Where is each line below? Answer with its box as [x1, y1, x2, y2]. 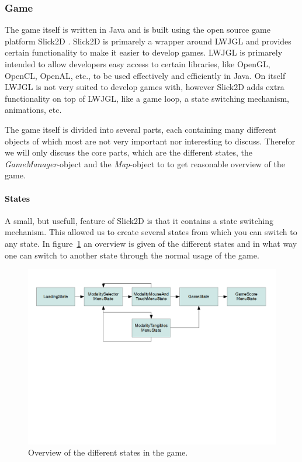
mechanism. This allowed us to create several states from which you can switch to [5, 226, 297, 238]
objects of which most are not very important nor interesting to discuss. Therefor [5, 135, 296, 147]
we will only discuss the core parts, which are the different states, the [5, 146, 253, 158]
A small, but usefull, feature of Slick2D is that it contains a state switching [5, 214, 273, 226]
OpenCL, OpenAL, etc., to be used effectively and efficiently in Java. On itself [5, 69, 286, 81]
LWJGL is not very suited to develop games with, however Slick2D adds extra [5, 81, 284, 93]
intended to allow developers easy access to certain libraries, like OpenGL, [5, 58, 270, 70]
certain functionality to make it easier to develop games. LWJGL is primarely [5, 46, 283, 58]
